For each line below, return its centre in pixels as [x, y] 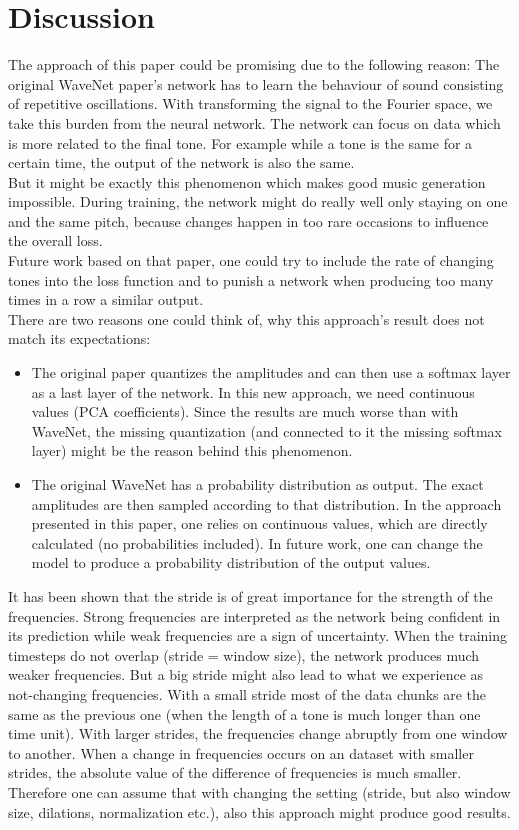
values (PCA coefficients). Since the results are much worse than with [245, 411]
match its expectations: [79, 338]
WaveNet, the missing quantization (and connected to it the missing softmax [266, 430]
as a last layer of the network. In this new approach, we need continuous [253, 391]
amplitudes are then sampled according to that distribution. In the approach [266, 503]
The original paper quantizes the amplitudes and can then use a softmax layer [271, 372]
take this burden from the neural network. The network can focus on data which [254, 122]
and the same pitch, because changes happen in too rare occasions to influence [248, 220]
